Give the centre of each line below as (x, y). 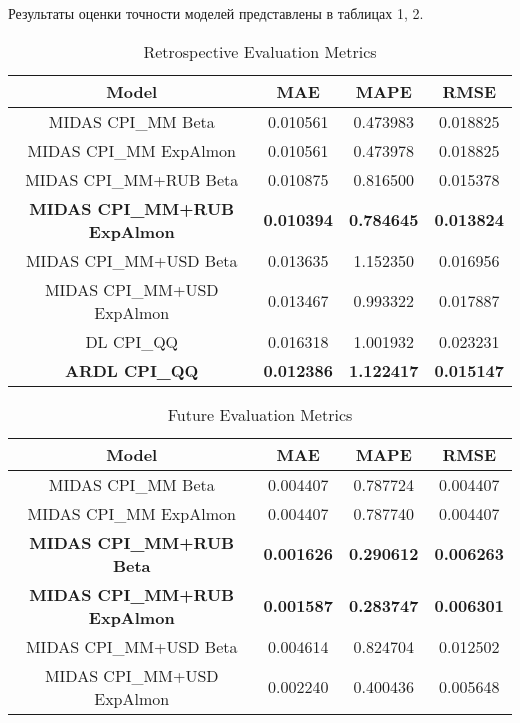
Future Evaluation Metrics (260, 414)
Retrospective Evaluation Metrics (260, 51)
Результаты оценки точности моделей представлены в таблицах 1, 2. (216, 13)
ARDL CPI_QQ (132, 370)
